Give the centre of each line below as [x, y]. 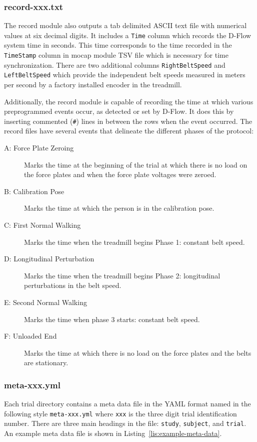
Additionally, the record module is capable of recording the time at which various [129, 101]
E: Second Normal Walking [45, 302]
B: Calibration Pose [34, 191]
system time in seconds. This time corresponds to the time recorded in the [118, 45]
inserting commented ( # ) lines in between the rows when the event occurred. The [128, 121]
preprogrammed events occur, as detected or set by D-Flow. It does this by [119, 111]
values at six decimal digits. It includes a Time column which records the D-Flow [128, 35]
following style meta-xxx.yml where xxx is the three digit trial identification [120, 413]
